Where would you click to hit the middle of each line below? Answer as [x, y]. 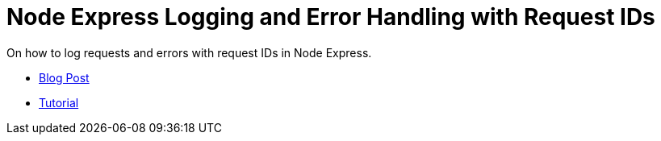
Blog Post [64, 77]
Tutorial [59, 102]
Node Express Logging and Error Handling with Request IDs [331, 17]
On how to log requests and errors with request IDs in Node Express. [189, 52]
